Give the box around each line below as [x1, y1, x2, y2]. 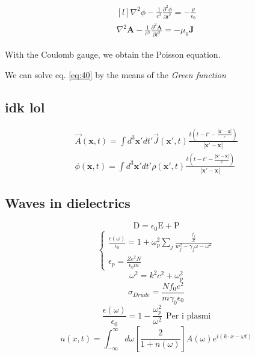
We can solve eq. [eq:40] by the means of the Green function [5, 68, 226, 81]
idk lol [5, 97, 45, 116]
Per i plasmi [166, 311, 211, 320]
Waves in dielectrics [5, 194, 131, 212]
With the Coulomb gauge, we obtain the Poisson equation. [5, 48, 221, 61]
